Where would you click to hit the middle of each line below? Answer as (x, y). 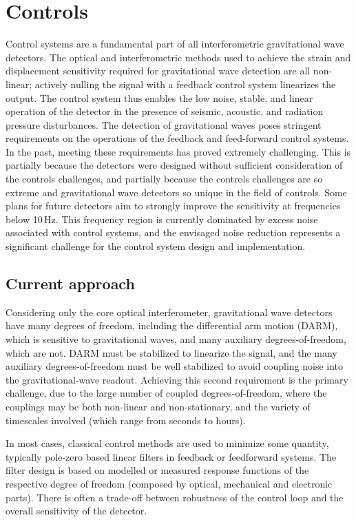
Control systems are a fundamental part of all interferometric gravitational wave (175, 44)
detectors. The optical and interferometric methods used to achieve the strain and (178, 57)
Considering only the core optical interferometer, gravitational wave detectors (169, 312)
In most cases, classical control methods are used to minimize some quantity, (167, 443)
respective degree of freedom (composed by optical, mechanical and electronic (169, 483)
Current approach (70, 283)
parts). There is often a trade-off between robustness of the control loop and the (175, 497)
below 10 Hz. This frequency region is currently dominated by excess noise (162, 219)
